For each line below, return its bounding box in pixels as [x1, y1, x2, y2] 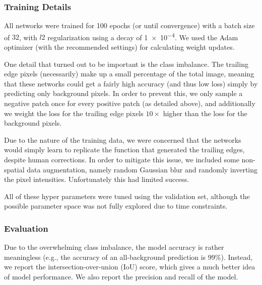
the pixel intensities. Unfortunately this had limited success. [4, 174, 189, 184]
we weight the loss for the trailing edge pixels [4, 108, 144, 118]
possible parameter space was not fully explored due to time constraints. [4, 201, 228, 211]
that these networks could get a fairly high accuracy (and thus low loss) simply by [4, 78, 258, 88]
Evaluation [4, 222, 48, 234]
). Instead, [221, 251, 253, 262]
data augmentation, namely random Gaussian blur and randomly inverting [27, 164, 258, 174]
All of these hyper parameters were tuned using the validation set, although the [4, 191, 250, 201]
